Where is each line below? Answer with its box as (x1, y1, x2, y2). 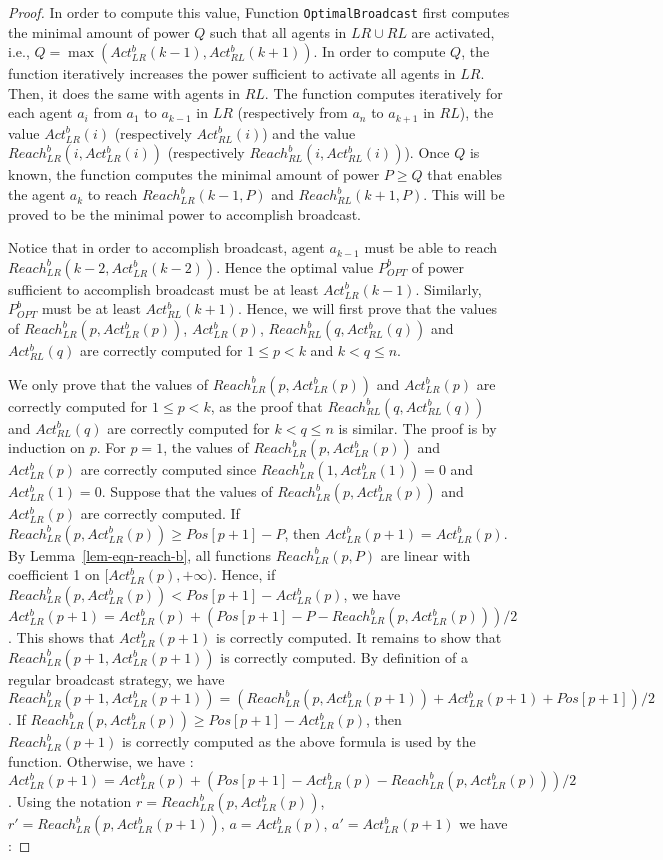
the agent (8, 184, 66, 205)
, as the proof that (210, 395, 323, 416)
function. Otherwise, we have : (8, 750, 194, 771)
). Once (404, 142, 450, 163)
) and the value (262, 122, 356, 143)
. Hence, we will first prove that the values (237, 298, 498, 319)
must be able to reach (364, 237, 498, 258)
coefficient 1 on (8, 564, 100, 585)
